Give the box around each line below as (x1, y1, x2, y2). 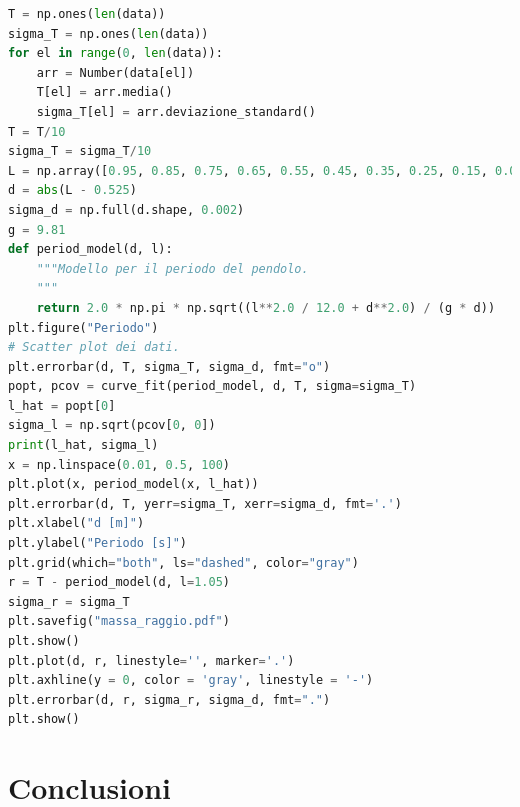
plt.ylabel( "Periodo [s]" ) (8, 536, 187, 551)
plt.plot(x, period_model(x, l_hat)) (8, 477, 259, 492)
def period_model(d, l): (8, 242, 173, 257)
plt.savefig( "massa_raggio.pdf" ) (8, 614, 230, 629)
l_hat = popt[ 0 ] (8, 398, 116, 413)
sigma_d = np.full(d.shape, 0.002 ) (8, 202, 245, 217)
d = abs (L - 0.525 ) (8, 183, 137, 198)
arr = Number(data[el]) (36, 65, 195, 80)
